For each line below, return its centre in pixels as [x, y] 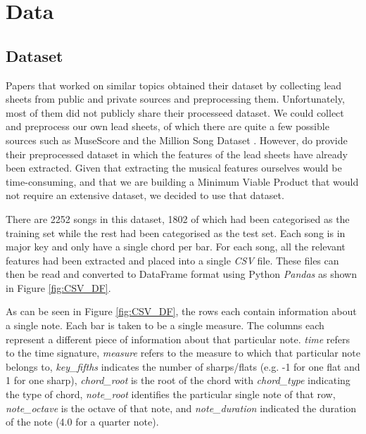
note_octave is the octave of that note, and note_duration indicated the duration [181, 408]
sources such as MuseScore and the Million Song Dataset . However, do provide [177, 140]
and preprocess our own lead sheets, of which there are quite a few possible [168, 126]
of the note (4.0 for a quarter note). [82, 422]
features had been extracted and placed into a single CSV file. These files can [172, 260]
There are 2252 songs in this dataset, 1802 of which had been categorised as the [178, 218]
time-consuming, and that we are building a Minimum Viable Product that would [182, 181]
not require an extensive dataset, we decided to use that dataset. [145, 195]
